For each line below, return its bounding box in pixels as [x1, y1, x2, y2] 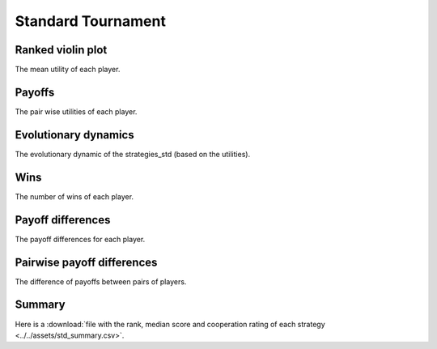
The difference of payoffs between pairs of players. [15, 276, 187, 287]
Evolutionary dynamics [15, 128, 134, 142]
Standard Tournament [15, 12, 166, 30]
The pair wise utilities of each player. [15, 106, 138, 117]
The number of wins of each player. [15, 191, 134, 202]
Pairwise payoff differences [15, 255, 158, 269]
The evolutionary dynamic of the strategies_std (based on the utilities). [15, 149, 251, 159]
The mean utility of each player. [15, 65, 121, 74]
